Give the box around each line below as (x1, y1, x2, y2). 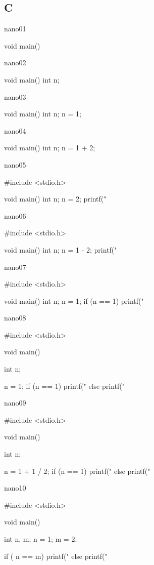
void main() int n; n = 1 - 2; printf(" (4, 244, 117, 255)
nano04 (4, 125, 26, 136)
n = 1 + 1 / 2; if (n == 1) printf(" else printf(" (4, 465, 150, 476)
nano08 (4, 312, 26, 323)
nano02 (4, 57, 26, 68)
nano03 (4, 91, 26, 102)
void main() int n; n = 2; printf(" (4, 193, 107, 204)
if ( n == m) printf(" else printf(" (4, 550, 108, 561)
